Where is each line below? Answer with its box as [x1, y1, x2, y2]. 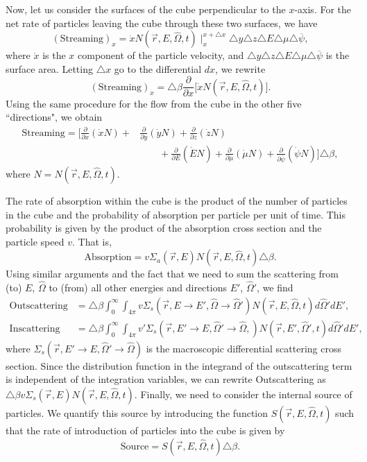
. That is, [71, 234, 112, 248]
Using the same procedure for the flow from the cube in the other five [6, 96, 302, 110]
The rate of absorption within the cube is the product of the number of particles [6, 193, 348, 207]
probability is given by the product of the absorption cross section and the [6, 221, 322, 235]
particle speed [6, 234, 65, 248]
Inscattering [9, 323, 60, 334]
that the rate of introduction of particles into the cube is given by [6, 422, 285, 437]
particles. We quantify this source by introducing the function [6, 405, 268, 420]
